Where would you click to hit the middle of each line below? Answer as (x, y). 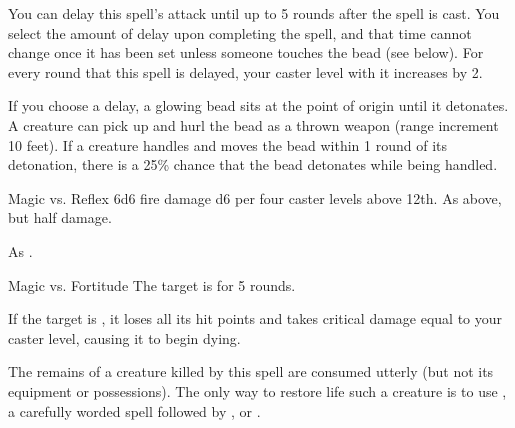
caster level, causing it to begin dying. (124, 337)
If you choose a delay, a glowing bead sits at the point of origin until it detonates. (258, 105)
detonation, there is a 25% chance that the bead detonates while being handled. (253, 164)
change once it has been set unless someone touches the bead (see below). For (246, 52)
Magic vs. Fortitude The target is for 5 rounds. (152, 284)
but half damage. (60, 217)
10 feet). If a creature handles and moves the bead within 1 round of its (228, 144)
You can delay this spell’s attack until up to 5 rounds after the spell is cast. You (254, 13)
